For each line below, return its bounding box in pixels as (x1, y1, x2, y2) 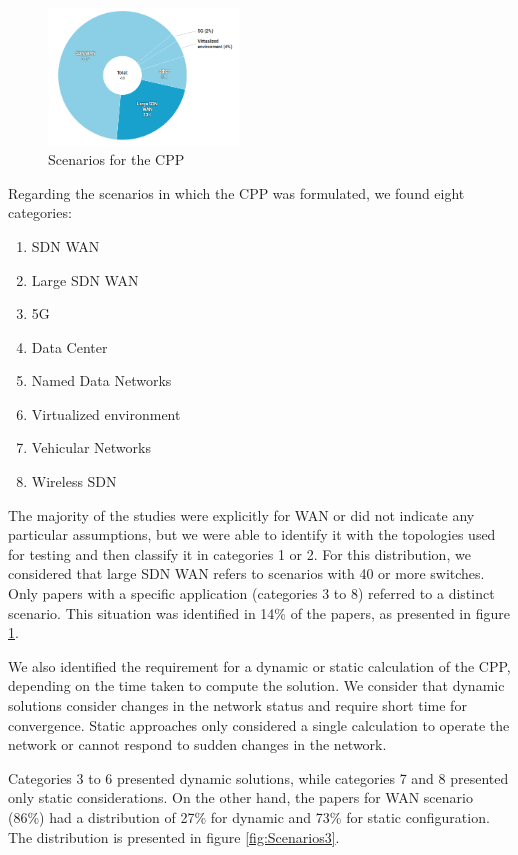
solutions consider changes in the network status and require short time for (8, 695, 467, 715)
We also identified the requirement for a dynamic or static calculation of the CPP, (8, 655, 511, 676)
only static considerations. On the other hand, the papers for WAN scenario (8, 787, 473, 808)
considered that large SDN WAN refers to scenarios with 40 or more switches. (8, 563, 485, 584)
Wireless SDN (31, 471, 117, 492)
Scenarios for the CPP (48, 149, 185, 170)
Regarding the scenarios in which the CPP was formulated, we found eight (8, 182, 465, 203)
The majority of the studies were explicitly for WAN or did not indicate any (8, 504, 475, 525)
